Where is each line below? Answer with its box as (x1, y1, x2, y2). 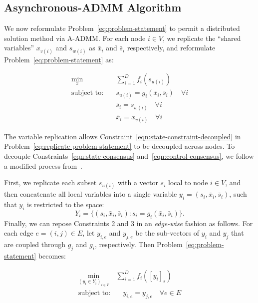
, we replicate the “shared (163, 32, 241, 43)
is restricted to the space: (27, 199, 104, 210)
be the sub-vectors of (135, 228, 200, 238)
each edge (4, 228, 33, 238)
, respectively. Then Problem (94, 239, 183, 250)
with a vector (118, 177, 158, 188)
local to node (168, 177, 208, 188)
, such (229, 189, 247, 199)
